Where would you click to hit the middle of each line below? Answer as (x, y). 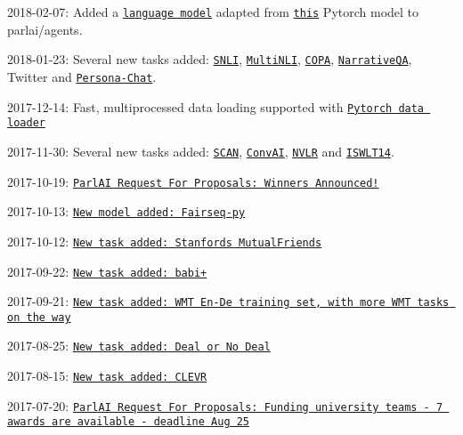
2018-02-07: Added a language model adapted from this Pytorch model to (213, 12)
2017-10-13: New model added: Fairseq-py (126, 211)
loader (26, 123)
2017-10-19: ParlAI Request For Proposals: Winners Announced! (193, 181)
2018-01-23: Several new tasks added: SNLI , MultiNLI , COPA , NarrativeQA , (210, 59)
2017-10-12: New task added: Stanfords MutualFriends (165, 241)
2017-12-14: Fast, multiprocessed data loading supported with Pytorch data (216, 106)
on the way (39, 317)
